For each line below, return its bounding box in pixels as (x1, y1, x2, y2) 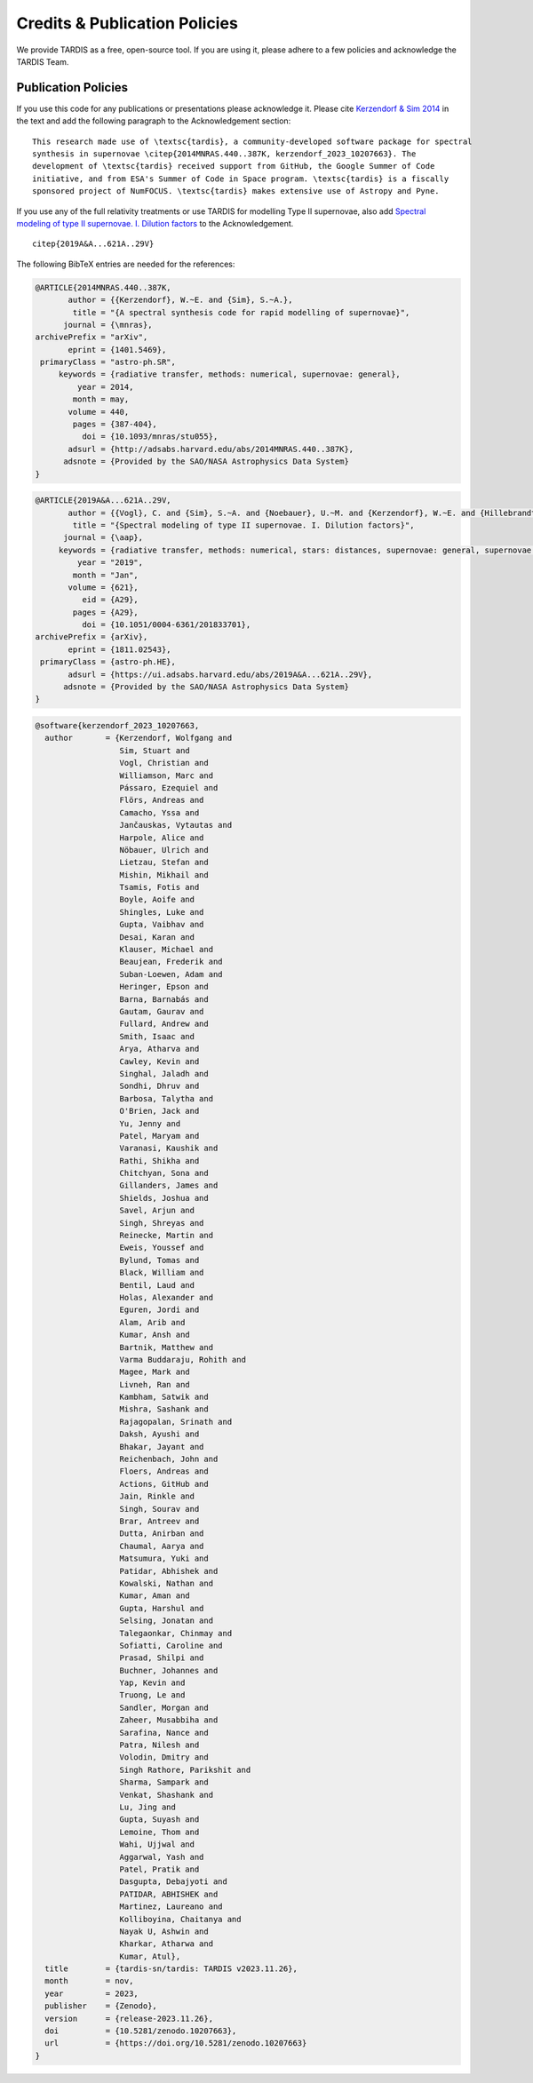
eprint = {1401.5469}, (68, 345, 167, 354)
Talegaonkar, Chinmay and (119, 1628, 233, 1638)
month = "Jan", (72, 569, 139, 580)
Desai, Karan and (119, 932, 195, 942)
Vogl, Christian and (119, 758, 209, 768)
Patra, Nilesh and (119, 1740, 200, 1750)
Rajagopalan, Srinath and (119, 1417, 233, 1427)
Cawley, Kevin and (119, 1056, 200, 1066)
